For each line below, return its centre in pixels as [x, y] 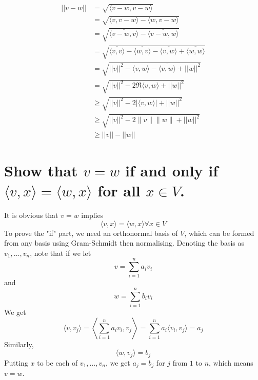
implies [92, 215]
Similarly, [19, 344]
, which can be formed [219, 233]
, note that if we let [61, 253]
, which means [231, 362]
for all [119, 191]
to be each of [57, 362]
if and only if [172, 170]
